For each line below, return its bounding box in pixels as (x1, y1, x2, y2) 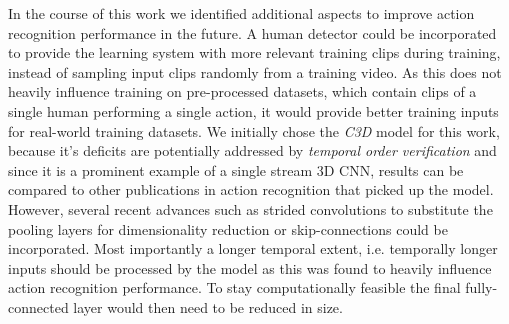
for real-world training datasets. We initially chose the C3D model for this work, (8, 120, 500, 141)
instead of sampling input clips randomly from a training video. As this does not (8, 61, 502, 82)
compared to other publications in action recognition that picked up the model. (8, 179, 494, 200)
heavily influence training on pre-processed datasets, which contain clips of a (8, 81, 477, 102)
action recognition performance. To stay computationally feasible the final (8, 277, 461, 298)
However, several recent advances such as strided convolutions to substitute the (8, 198, 493, 219)
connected (8, 296, 69, 317)
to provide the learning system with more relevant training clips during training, (8, 42, 501, 63)
